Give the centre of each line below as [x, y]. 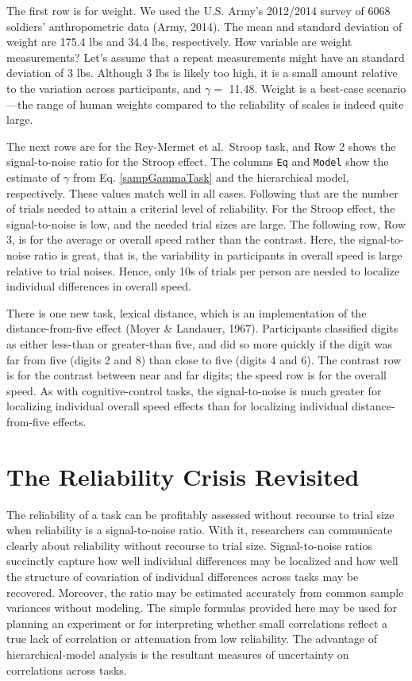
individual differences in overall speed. [99, 286]
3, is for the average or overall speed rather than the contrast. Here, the [181, 239]
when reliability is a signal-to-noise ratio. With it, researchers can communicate [200, 530]
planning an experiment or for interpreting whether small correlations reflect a [197, 623]
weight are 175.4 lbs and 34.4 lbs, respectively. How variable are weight [179, 42]
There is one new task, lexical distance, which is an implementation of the [187, 312]
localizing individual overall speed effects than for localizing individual [177, 406]
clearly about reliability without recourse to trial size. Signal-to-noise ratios [190, 545]
